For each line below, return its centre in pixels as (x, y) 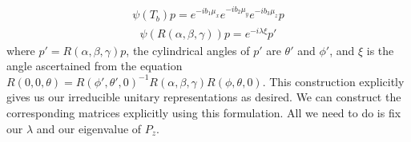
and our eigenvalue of (89, 128)
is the (380, 50)
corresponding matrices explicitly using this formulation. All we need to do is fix (204, 112)
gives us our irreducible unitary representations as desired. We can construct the (204, 97)
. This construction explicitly (333, 81)
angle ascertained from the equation (95, 66)
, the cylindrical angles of (188, 50)
